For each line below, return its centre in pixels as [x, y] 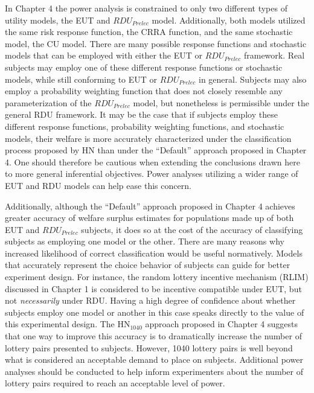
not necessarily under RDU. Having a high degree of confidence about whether [150, 300]
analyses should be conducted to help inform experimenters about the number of [154, 371]
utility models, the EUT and [58, 20]
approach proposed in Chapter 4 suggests [221, 324]
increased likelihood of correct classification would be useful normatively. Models [154, 253]
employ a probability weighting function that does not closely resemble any [144, 91]
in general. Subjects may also [252, 79]
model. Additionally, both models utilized [229, 20]
